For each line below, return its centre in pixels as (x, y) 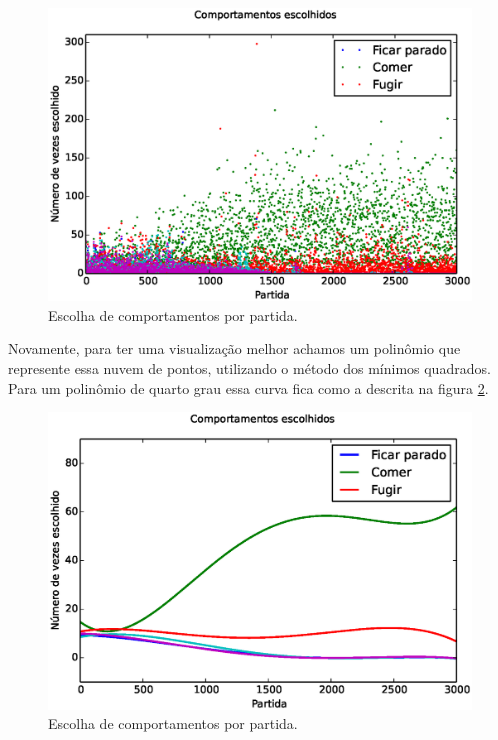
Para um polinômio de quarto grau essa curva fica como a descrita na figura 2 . (248, 387)
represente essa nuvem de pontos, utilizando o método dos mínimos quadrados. (249, 367)
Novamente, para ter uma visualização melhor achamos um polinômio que (234, 348)
